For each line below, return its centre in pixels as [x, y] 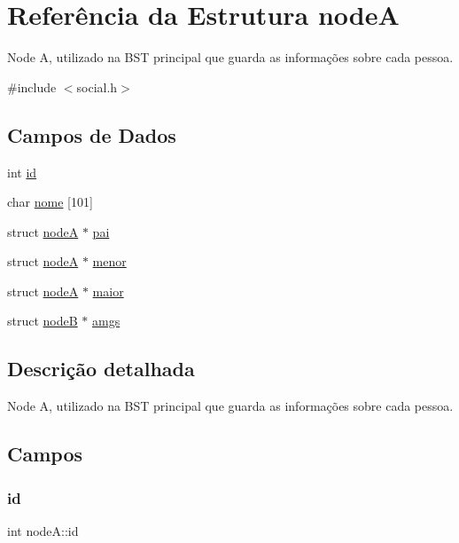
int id [22, 172]
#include [32, 87]
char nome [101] [50, 202]
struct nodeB [43, 321]
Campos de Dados [92, 134]
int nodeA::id [43, 530]
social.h [97, 87]
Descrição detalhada [101, 369]
